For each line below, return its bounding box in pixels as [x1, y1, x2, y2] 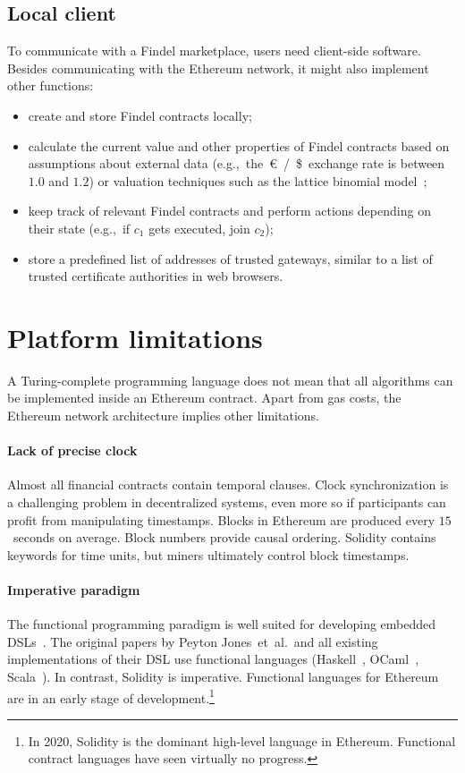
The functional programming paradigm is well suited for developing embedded [7, 615, 436, 633]
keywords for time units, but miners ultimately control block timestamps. [7, 545, 410, 564]
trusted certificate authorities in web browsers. [28, 267, 283, 285]
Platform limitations [7, 319, 263, 355]
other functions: [7, 76, 94, 95]
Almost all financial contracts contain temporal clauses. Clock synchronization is [7, 475, 449, 494]
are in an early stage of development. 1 [7, 685, 215, 707]
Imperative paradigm [7, 581, 140, 599]
